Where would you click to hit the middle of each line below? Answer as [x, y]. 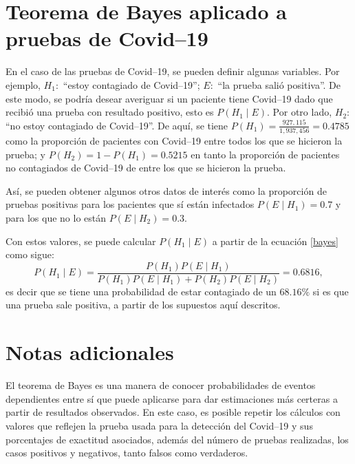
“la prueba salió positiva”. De [279, 84]
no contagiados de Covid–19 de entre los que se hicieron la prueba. [146, 168]
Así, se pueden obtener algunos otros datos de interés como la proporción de [166, 190]
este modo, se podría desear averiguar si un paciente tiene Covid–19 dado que [169, 98]
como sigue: [30, 254]
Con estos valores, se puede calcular [81, 241]
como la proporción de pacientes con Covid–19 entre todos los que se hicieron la [174, 140]
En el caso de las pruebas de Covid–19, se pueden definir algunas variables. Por [173, 71]
